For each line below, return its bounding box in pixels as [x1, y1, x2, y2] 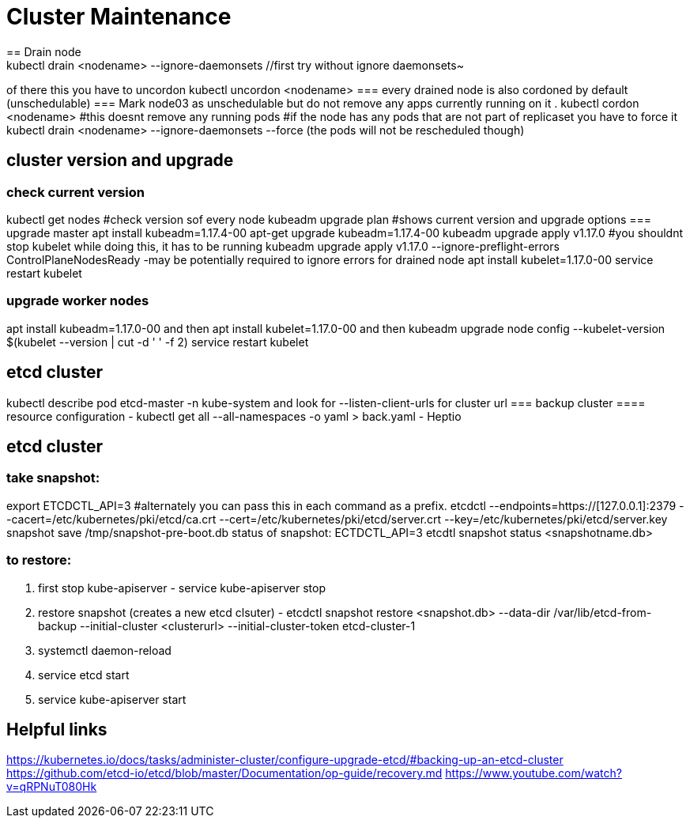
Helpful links [6, 719, 107, 739]
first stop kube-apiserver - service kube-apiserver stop [38, 580, 326, 595]
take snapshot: [6, 470, 100, 486]
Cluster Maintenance [6, 3, 232, 30]
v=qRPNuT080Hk [6, 780, 97, 794]
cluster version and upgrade [6, 150, 234, 171]
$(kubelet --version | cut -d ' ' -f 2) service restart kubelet [6, 335, 309, 349]
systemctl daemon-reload [38, 643, 172, 657]
